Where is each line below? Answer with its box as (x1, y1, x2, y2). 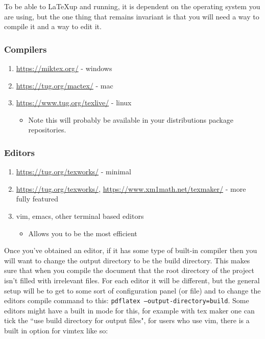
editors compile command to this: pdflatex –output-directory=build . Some (4, 295, 249, 306)
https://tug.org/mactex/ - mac (16, 80, 113, 91)
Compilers (4, 42, 47, 55)
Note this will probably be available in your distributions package (28, 114, 233, 125)
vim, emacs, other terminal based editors (16, 210, 144, 221)
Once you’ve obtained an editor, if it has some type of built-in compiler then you (4, 245, 257, 256)
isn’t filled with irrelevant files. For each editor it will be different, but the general (4, 275, 260, 285)
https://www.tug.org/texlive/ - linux (16, 97, 132, 108)
